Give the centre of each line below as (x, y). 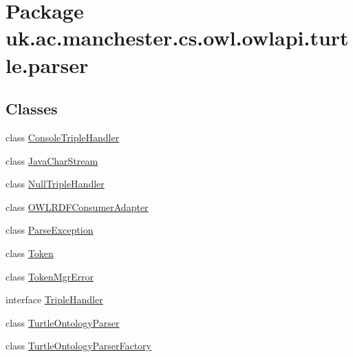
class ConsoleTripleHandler (63, 137)
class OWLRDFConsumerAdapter (77, 206)
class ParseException (50, 230)
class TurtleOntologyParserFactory (78, 346)
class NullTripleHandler (55, 184)
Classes (32, 109)
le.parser (47, 64)
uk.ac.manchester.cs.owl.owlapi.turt (177, 38)
